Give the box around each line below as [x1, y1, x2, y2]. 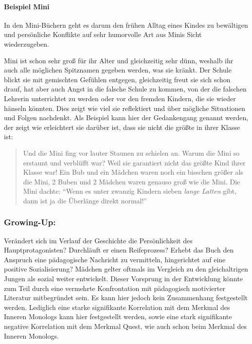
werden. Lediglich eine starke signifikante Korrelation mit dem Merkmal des [4, 302, 230, 312]
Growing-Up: [4, 216, 56, 228]
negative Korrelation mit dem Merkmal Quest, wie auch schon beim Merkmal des [4, 321, 247, 331]
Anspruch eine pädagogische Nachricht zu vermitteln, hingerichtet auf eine [4, 254, 226, 264]
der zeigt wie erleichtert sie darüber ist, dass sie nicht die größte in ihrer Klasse [4, 122, 240, 132]
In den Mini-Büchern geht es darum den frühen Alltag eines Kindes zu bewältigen [4, 19, 248, 30]
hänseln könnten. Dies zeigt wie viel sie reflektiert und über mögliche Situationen [4, 103, 245, 113]
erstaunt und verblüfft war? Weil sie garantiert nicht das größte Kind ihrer [23, 157, 246, 167]
